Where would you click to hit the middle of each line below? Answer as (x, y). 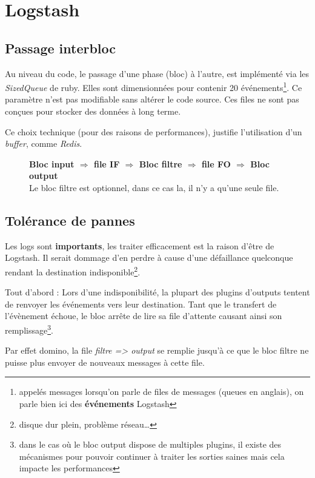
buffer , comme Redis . (44, 143)
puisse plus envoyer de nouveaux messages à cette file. (105, 362)
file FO (216, 163)
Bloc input (52, 163)
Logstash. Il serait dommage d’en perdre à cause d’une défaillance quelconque (149, 258)
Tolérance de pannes (70, 220)
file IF (107, 163)
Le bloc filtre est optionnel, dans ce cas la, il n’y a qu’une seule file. (154, 187)
